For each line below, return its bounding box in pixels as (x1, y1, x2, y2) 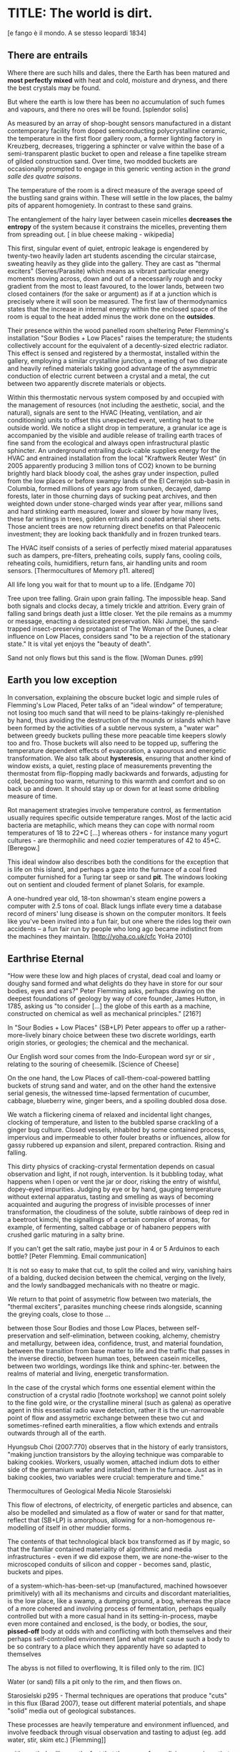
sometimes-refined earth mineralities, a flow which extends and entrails (7, 1421, 219, 1430)
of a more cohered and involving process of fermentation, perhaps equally (7, 1604, 226, 1613)
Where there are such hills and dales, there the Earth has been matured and (7, 68, 230, 76)
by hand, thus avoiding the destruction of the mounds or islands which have (7, 716, 231, 725)
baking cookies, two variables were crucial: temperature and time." (7, 1473, 204, 1482)
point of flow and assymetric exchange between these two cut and (7, 1413, 204, 1423)
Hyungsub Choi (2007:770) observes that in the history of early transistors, (7, 1443, 229, 1451)
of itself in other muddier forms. (38, 1523, 131, 1532)
